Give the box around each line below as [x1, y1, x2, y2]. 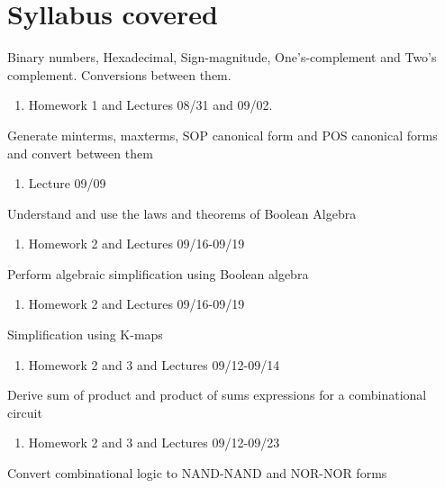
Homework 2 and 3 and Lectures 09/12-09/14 [28, 355, 280, 374]
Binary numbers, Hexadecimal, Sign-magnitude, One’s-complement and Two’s [7, 48, 437, 67]
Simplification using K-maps [7, 325, 163, 344]
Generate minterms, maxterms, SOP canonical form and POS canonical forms [7, 125, 438, 144]
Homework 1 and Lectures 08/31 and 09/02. [28, 95, 273, 114]
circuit [7, 402, 42, 421]
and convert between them [7, 143, 153, 162]
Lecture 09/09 [28, 174, 106, 193]
